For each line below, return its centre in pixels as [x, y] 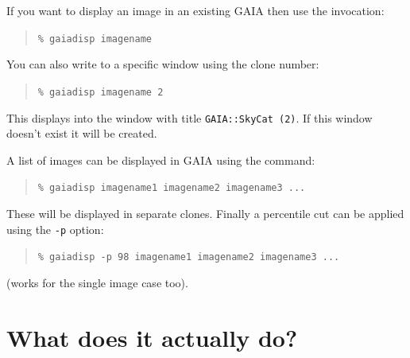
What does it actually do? [152, 337]
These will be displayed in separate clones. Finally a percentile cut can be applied [205, 213]
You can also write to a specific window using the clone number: [163, 64]
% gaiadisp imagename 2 [101, 92]
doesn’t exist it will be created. [82, 133]
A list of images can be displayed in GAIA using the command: [161, 160]
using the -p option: [55, 229]
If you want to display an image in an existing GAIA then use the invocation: [195, 10]
